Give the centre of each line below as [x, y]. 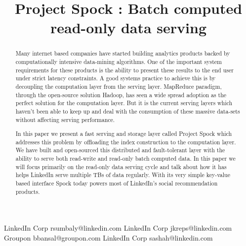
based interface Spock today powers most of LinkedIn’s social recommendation [117, 183]
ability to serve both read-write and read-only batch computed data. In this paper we [125, 158]
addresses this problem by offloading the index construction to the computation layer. [126, 142]
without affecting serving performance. [65, 119]
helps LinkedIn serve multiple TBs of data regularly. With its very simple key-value [123, 175]
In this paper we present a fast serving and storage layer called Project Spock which [124, 134]
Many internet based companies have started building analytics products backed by [123, 53]
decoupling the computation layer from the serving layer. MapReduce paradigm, [119, 86]
